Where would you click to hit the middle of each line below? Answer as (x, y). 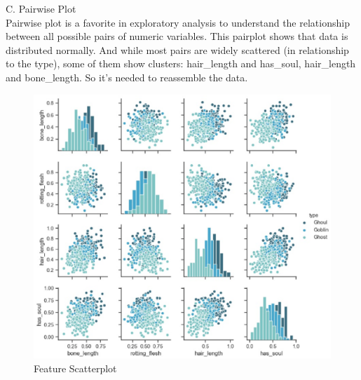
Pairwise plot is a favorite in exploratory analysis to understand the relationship (178, 22)
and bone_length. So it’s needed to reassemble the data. (127, 77)
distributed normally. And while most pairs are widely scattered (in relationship (177, 49)
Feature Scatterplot (75, 368)
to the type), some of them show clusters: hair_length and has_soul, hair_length (181, 63)
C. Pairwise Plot (41, 8)
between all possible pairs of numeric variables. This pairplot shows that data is (177, 36)
